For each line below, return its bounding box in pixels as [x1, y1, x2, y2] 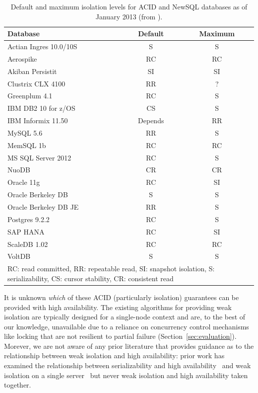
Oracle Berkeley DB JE [7, 202, 79, 212]
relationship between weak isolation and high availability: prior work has [4, 350, 225, 361]
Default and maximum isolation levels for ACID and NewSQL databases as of [10, 1, 248, 11]
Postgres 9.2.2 [7, 214, 50, 224]
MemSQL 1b [7, 140, 46, 150]
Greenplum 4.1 [7, 90, 53, 101]
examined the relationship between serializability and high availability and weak [4, 360, 251, 371]
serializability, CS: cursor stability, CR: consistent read [7, 273, 174, 283]
